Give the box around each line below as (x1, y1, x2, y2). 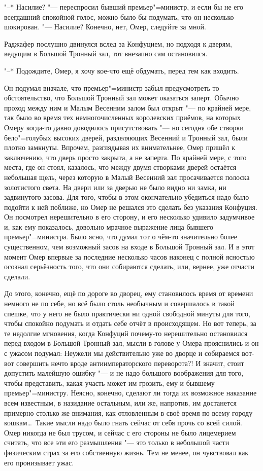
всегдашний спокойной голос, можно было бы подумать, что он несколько (4, 11, 234, 22)
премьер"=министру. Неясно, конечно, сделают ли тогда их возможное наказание (4, 387, 257, 398)
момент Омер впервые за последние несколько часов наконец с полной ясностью (4, 251, 255, 262)
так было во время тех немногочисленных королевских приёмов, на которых (4, 112, 241, 123)
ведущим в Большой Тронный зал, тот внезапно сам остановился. (4, 48, 208, 59)
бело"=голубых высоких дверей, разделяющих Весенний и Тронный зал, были (4, 132, 248, 142)
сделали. (4, 271, 30, 281)
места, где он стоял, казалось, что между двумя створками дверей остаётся (4, 162, 237, 172)
